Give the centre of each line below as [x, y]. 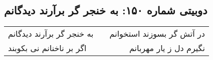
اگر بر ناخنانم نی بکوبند [47, 48]
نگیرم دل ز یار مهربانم [167, 48]
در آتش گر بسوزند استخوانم [157, 34]
